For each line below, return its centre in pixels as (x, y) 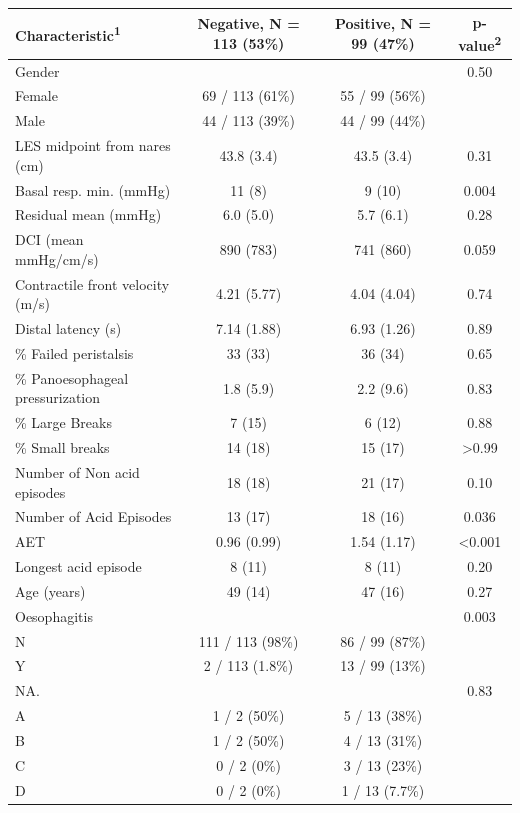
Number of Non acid (77, 471)
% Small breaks (62, 447)
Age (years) (50, 590)
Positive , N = (383, 23)
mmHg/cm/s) (57, 258)
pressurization (58, 397)
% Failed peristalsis (74, 352)
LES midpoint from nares (93, 145)
